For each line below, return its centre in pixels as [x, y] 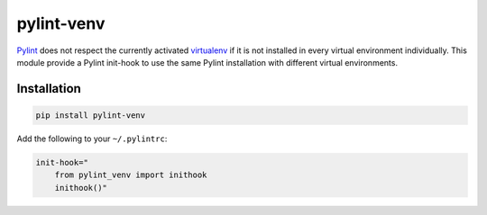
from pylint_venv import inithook [131, 175]
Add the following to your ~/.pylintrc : [92, 139]
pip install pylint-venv [91, 115]
